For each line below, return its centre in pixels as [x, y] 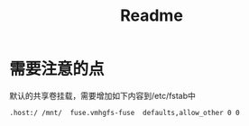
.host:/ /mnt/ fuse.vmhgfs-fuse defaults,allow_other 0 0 [125, 112]
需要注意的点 [57, 69]
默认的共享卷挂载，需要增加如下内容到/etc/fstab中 [103, 95]
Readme [152, 16]
